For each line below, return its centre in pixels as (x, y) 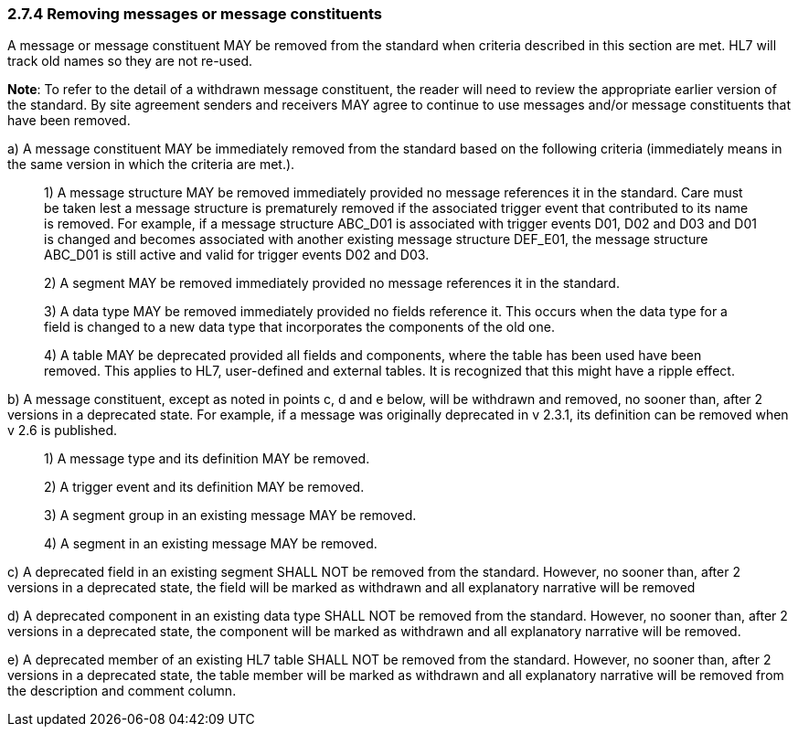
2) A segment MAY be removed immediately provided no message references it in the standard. (332, 283)
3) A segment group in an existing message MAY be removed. (230, 516)
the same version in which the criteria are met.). (151, 165)
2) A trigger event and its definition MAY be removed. (204, 487)
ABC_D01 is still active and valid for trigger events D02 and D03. (237, 255)
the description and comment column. (122, 691)
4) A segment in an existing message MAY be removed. (211, 544)
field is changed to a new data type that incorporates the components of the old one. (299, 327)
